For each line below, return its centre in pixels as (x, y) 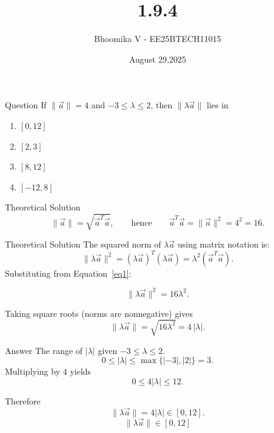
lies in (218, 105)
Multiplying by (33, 371)
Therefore (23, 400)
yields (81, 371)
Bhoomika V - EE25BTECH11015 (158, 39)
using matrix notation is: (223, 244)
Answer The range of (44, 350)
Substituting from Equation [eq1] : (68, 273)
